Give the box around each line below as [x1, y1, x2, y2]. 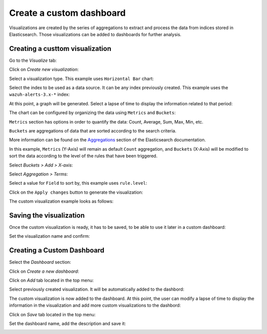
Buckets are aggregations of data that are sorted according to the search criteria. [9, 127, 177, 133]
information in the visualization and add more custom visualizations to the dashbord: [9, 302, 181, 308]
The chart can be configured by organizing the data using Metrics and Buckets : [9, 110, 176, 116]
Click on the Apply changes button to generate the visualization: [9, 189, 143, 195]
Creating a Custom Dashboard [9, 246, 105, 254]
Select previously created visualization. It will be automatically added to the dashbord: [9, 287, 184, 292]
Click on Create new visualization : [9, 67, 79, 73]
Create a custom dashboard [9, 7, 126, 18]
